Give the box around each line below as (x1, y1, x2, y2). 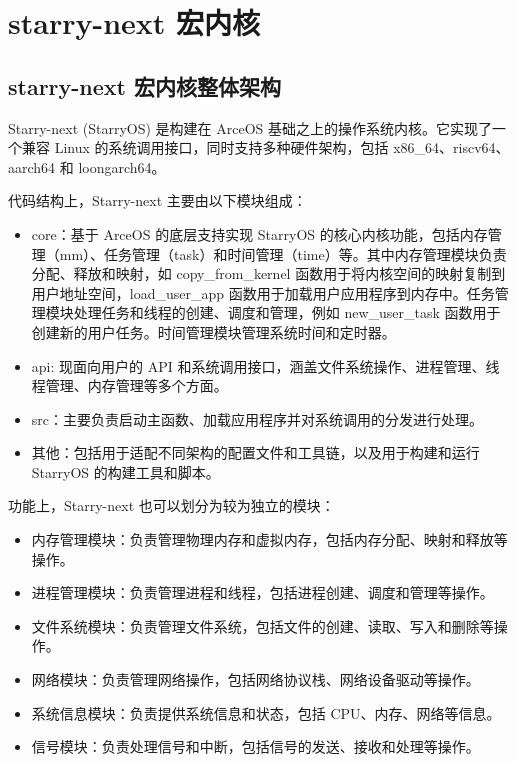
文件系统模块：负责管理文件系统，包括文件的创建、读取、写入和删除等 (31, 615, 494, 636)
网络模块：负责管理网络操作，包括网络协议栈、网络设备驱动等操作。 (31, 669, 480, 690)
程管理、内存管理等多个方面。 (31, 375, 228, 396)
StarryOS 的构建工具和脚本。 (31, 461, 220, 482)
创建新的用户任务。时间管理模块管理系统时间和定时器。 (31, 321, 396, 342)
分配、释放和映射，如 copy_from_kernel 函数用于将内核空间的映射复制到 (31, 263, 506, 284)
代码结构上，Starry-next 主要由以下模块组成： (8, 190, 307, 211)
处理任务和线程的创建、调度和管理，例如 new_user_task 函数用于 (73, 302, 501, 323)
